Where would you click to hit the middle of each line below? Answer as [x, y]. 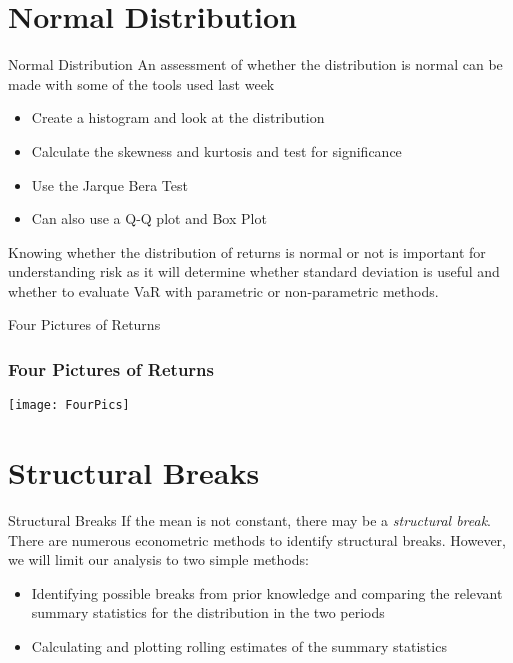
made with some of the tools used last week [141, 83]
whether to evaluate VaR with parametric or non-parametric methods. [223, 290]
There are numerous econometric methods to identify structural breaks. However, [257, 539]
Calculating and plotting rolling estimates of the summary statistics [239, 646]
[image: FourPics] [69, 405]
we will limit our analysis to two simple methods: [158, 559]
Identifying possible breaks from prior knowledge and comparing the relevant [267, 592]
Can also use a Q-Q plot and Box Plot [149, 218]
